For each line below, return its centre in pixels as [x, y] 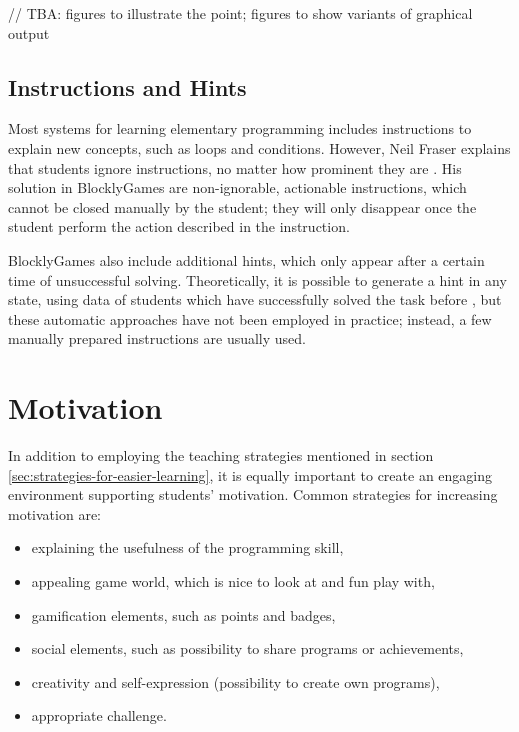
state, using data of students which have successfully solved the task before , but [255, 299]
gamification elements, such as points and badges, [183, 614]
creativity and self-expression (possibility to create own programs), [235, 681]
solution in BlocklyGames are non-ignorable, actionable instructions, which [237, 187]
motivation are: [54, 513]
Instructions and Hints [127, 86]
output [29, 32]
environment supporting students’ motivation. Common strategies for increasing [253, 494]
